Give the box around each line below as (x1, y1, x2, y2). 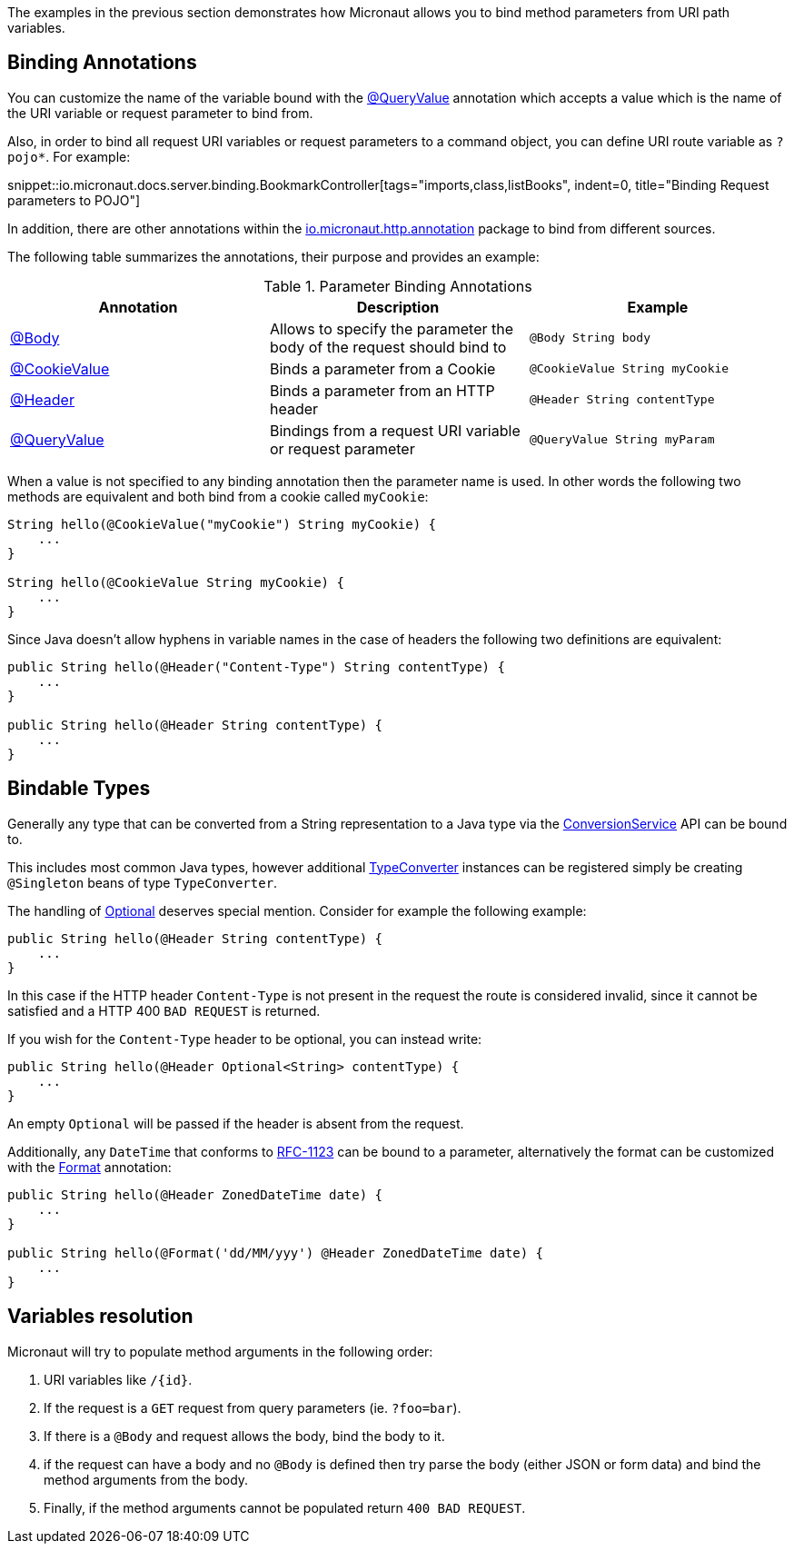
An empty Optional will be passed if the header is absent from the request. (7, 1115, 464, 1131)
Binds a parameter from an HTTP (269, 381, 495, 400)
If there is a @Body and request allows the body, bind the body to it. (44, 1427, 445, 1444)
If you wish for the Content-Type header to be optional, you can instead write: (7, 1030, 482, 1047)
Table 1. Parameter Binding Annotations (263, 276, 532, 295)
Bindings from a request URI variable (269, 421, 521, 440)
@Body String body (529, 331, 651, 345)
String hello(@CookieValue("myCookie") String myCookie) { (7, 516, 437, 532)
